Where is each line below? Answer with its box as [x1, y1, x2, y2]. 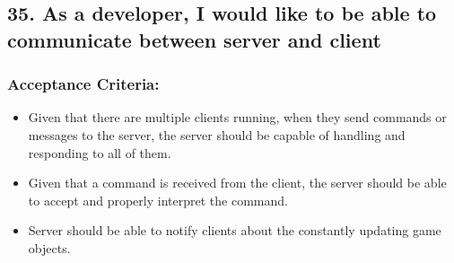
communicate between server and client [7, 25, 381, 53]
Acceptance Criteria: [7, 73, 160, 95]
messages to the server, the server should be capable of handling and [28, 125, 406, 144]
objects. [28, 238, 71, 257]
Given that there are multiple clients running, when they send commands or [28, 108, 447, 127]
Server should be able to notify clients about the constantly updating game [28, 221, 441, 240]
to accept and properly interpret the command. [28, 190, 288, 209]
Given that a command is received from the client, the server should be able [28, 173, 447, 192]
